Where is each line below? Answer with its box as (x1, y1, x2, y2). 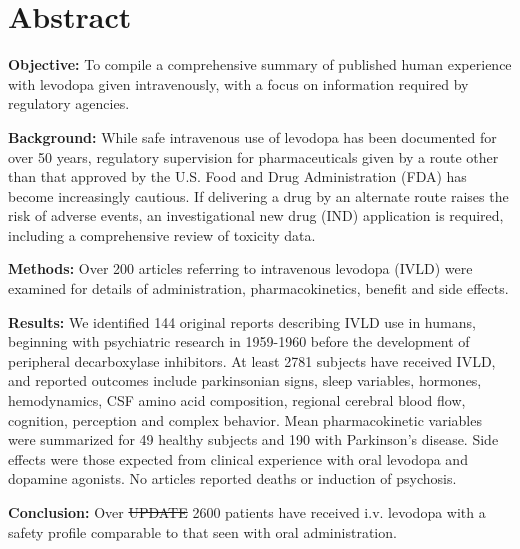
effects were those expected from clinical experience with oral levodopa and (8, 448, 468, 469)
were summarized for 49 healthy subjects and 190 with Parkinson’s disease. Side (8, 429, 499, 450)
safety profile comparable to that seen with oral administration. (8, 521, 397, 542)
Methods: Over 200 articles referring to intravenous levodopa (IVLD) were (8, 258, 473, 279)
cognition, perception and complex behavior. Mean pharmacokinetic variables (8, 409, 482, 430)
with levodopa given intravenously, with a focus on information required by (8, 73, 469, 94)
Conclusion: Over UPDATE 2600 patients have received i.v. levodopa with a (8, 502, 486, 522)
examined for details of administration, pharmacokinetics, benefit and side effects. (8, 278, 509, 299)
